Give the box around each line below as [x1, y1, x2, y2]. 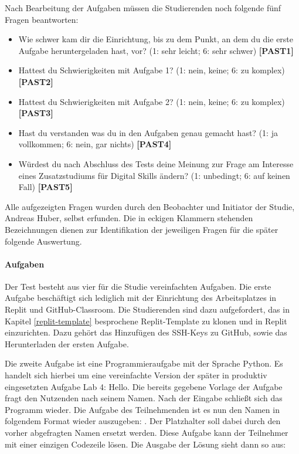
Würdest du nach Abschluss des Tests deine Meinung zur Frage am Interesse [18, 157, 294, 170]
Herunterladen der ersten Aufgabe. [5, 337, 129, 350]
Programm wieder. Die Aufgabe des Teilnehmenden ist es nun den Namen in [5, 403, 280, 415]
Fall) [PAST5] [18, 181, 73, 193]
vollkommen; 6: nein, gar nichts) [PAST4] [18, 138, 172, 150]
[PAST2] [18, 75, 53, 87]
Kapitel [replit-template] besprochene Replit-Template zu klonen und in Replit [5, 314, 287, 327]
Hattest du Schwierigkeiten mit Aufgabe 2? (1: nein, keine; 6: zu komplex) [18, 95, 285, 107]
